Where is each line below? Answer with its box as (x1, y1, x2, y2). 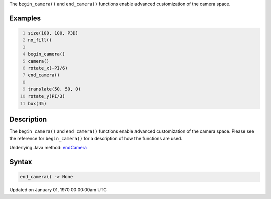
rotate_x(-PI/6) (28, 65, 68, 71)
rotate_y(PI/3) (28, 93, 65, 99)
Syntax (9, 158, 32, 166)
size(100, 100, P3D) (28, 30, 79, 36)
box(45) (28, 101, 47, 106)
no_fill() (28, 37, 52, 43)
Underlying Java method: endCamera (9, 145, 87, 151)
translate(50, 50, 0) (28, 86, 81, 92)
